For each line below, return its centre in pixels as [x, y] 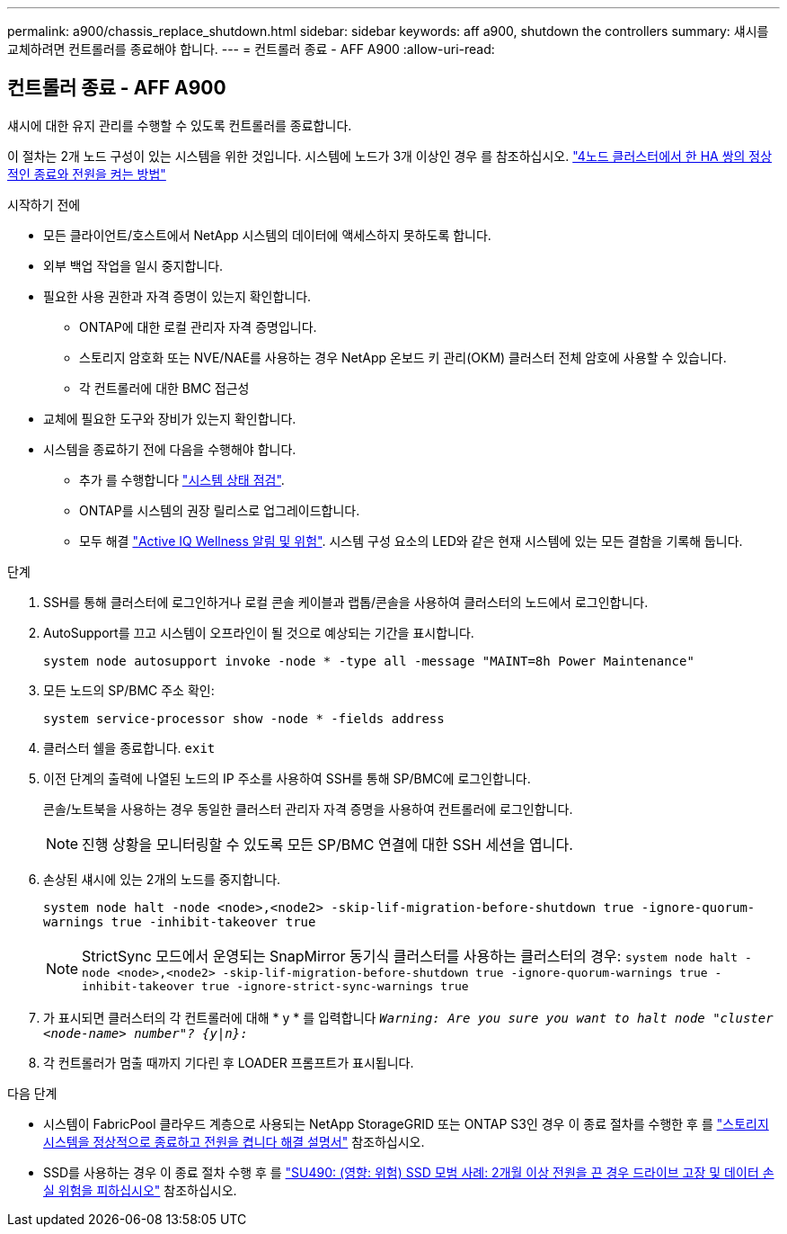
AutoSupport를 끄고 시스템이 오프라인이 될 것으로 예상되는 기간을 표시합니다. [259, 632]
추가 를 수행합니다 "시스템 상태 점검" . [182, 479]
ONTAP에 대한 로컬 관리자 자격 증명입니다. [198, 326]
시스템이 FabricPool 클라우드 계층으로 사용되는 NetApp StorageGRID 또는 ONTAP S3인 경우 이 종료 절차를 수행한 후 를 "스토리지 [406, 1123]
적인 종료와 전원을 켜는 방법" [87, 174]
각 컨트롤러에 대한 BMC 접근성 [164, 388]
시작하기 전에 [44, 204]
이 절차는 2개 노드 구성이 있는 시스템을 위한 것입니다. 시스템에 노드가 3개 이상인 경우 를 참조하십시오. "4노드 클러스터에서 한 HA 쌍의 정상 [390, 156]
